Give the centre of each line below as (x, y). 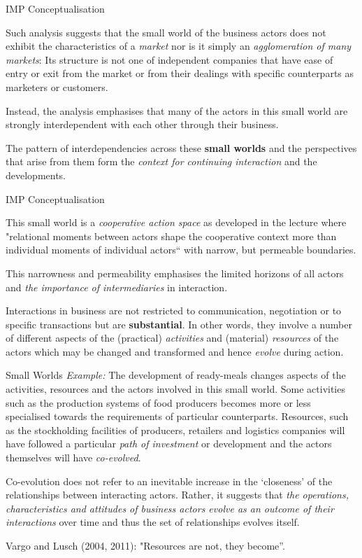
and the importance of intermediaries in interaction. (117, 287)
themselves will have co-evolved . (73, 458)
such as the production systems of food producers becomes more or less (158, 402)
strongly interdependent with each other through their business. (142, 124)
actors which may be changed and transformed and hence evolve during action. (175, 351)
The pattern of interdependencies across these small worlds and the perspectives (181, 147)
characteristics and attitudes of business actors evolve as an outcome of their (170, 508)
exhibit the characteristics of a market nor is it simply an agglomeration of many (179, 46)
